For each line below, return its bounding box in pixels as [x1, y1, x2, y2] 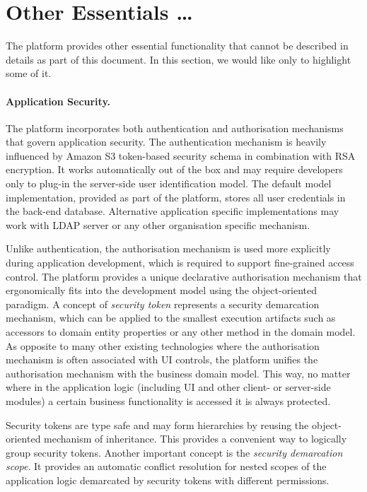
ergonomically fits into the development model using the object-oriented [6, 283, 318, 298]
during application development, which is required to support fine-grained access [6, 255, 354, 270]
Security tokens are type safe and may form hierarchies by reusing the [6, 417, 309, 432]
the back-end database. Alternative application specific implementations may [6, 204, 339, 218]
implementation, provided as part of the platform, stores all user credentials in [6, 189, 346, 204]
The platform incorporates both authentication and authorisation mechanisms [6, 120, 344, 135]
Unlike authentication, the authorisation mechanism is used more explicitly [6, 241, 331, 256]
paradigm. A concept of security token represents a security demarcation [6, 296, 320, 311]
